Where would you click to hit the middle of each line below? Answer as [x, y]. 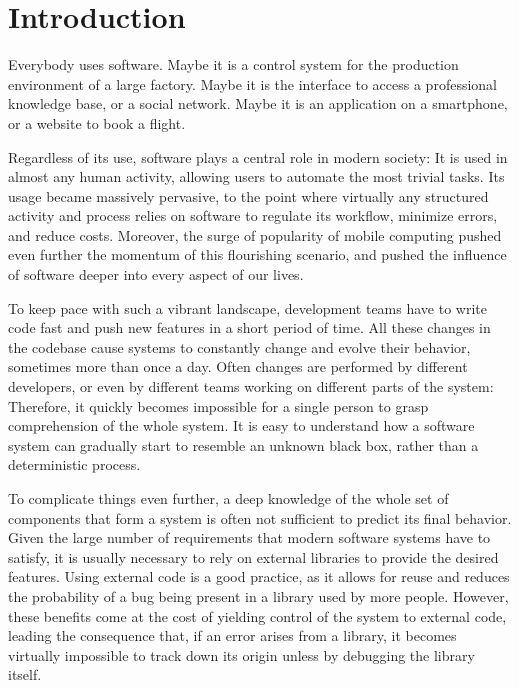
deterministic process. [74, 464]
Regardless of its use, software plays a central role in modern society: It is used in [258, 156]
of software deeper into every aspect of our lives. [156, 274]
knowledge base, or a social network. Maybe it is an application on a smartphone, [258, 103]
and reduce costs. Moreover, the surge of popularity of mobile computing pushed [255, 234]
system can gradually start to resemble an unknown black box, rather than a [243, 444]
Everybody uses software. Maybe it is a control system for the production [233, 64]
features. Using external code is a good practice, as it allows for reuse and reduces [259, 576]
